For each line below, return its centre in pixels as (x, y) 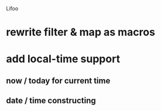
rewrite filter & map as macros (80, 32)
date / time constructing (51, 101)
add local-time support (63, 59)
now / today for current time (58, 81)
